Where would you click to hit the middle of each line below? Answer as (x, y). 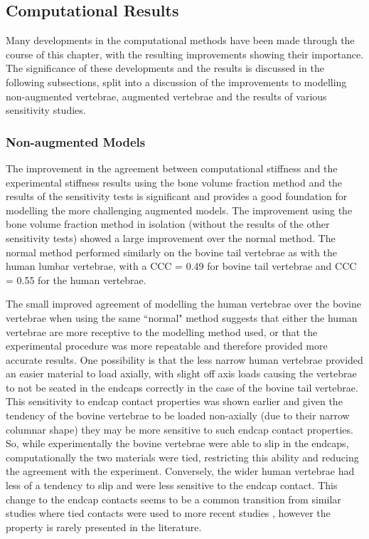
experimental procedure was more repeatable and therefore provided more (167, 346)
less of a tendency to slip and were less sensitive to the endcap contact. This (172, 485)
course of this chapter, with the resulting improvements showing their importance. (185, 54)
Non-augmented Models (76, 141)
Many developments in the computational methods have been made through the (180, 40)
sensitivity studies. (46, 110)
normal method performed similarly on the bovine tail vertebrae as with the (171, 252)
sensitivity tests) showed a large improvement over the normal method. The (171, 237)
